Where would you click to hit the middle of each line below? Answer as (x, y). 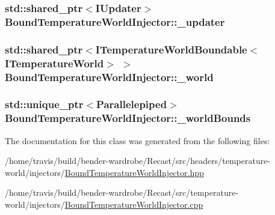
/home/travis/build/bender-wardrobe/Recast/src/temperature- (122, 192)
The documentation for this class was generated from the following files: (137, 140)
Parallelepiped (132, 104)
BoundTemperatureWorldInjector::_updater (115, 21)
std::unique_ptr (44, 104)
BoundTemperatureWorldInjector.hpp (134, 172)
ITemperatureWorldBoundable (171, 49)
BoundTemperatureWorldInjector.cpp (134, 204)
